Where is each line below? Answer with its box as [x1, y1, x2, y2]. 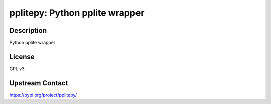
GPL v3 [9, 65, 25, 72]
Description [9, 26, 47, 35]
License [9, 52, 35, 61]
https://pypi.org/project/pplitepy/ [9, 92, 77, 98]
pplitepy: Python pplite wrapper [9, 7, 145, 18]
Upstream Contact [9, 79, 68, 87]
